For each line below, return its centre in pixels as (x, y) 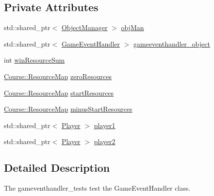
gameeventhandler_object (172, 43)
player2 (105, 141)
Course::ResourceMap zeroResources (58, 76)
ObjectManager (84, 27)
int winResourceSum (34, 60)
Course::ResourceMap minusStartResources (68, 109)
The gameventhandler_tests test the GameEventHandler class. (97, 188)
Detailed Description (57, 168)
